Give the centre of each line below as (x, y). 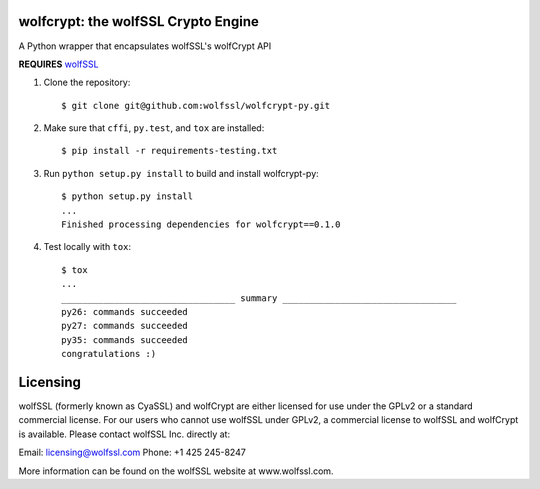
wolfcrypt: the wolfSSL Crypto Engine (138, 21)
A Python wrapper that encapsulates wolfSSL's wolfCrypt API (145, 46)
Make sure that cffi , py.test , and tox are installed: (154, 128)
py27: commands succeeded (125, 326)
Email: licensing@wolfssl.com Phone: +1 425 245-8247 (132, 452)
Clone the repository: (87, 82)
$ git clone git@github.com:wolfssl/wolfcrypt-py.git (195, 105)
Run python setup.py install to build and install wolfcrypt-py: (181, 173)
